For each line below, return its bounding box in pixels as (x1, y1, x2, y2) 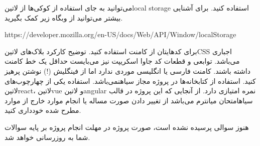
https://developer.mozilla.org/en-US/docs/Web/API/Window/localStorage (5, 29, 236, 40)
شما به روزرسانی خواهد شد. (5, 131, 90, 142)
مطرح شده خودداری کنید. (5, 105, 81, 115)
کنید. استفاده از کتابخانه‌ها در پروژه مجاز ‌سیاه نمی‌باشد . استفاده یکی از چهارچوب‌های (5, 75, 256, 86)
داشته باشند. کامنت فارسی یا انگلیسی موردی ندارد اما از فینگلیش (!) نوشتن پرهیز (5, 65, 250, 76)
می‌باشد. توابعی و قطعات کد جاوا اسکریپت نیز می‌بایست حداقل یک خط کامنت (5, 56, 240, 66)
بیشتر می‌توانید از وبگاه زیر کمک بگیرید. (5, 12, 123, 23)
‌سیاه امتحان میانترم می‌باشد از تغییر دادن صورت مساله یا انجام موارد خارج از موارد (5, 95, 253, 105)
